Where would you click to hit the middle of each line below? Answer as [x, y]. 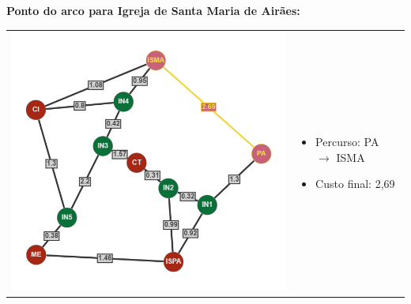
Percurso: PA [347, 141]
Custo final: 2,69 [355, 184]
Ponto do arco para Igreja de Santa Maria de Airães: [153, 10]
